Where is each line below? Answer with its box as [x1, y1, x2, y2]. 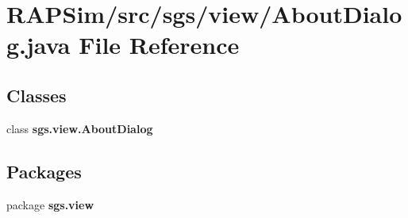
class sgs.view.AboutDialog [6, 120, 153, 136]
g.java [6, 29, 71, 61]
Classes [6, 82, 67, 107]
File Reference [79, 29, 240, 61]
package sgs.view [6, 196, 94, 212]
